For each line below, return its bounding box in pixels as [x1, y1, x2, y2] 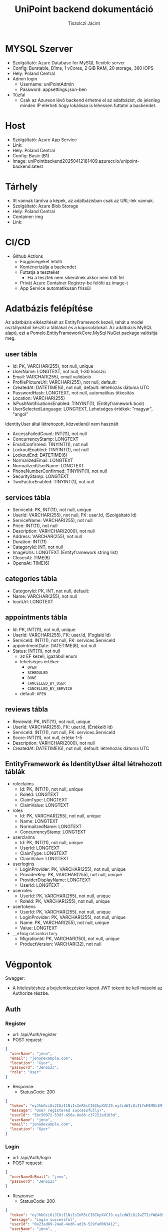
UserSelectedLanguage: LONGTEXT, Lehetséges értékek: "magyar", [12, 406, 153, 412]
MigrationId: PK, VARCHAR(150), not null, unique [19, 936, 120, 942]
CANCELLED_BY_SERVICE [27, 686, 72, 691]
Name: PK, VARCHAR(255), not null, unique [19, 919, 109, 926]
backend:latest [12, 163, 43, 169]
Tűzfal [12, 91, 26, 97]
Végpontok [5, 959, 52, 970]
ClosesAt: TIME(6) [12, 555, 50, 561]
